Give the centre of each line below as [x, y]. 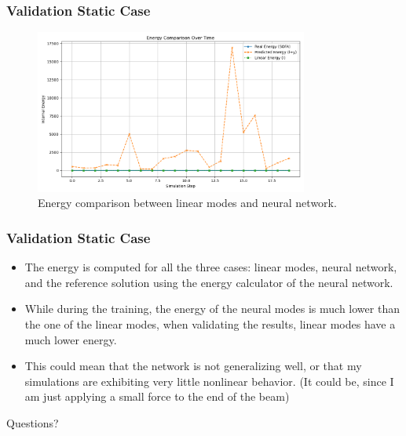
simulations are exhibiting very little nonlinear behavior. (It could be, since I [209, 381]
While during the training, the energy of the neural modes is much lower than [212, 309]
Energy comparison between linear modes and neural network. [187, 203]
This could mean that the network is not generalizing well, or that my [193, 366]
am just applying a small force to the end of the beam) [157, 396]
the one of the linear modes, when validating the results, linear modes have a [210, 323]
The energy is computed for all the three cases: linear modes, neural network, [211, 267]
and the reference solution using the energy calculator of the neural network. [209, 282]
